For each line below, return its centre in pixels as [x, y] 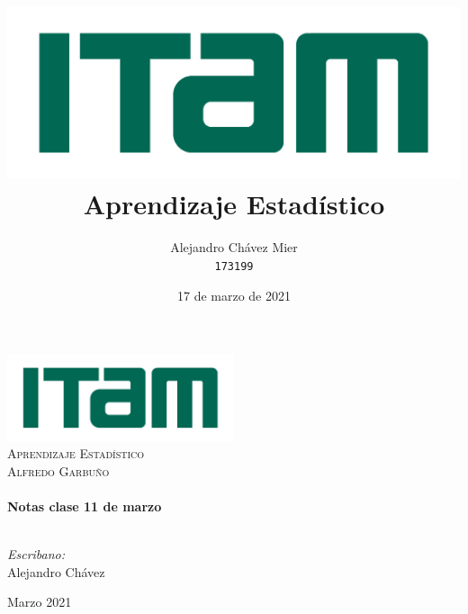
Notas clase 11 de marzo [85, 506]
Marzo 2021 [40, 602]
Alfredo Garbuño [58, 470]
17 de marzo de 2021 [234, 295]
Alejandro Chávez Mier [234, 247]
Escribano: [36, 554]
